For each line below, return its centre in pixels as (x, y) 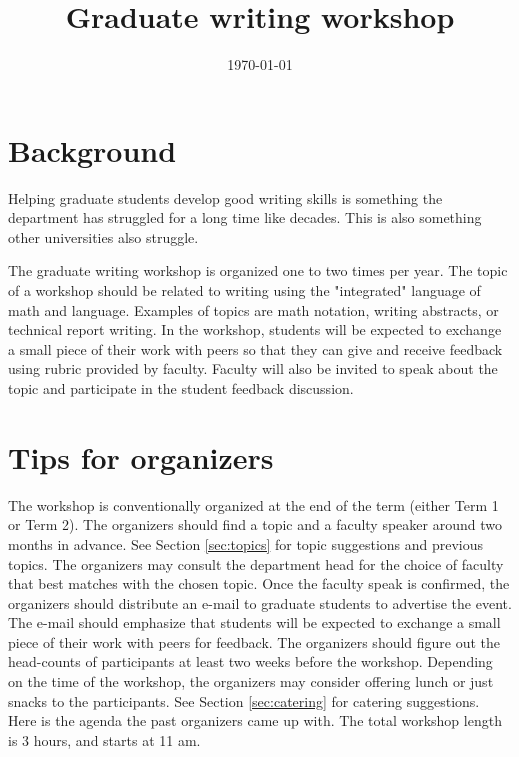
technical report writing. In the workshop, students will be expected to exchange (255, 329)
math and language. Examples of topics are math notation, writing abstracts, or (253, 309)
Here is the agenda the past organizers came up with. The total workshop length (255, 720)
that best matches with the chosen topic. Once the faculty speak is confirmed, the (259, 583)
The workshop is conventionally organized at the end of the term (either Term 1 (253, 504)
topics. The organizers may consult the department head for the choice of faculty (256, 563)
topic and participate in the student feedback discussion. (181, 388)
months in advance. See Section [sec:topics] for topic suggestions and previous (246, 543)
